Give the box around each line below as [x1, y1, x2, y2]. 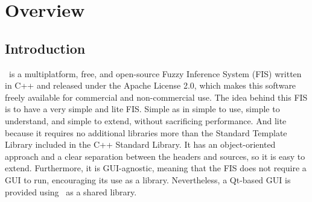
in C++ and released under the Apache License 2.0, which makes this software [5, 79, 296, 92]
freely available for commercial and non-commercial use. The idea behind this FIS [5, 90, 308, 103]
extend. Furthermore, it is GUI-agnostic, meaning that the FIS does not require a [5, 162, 307, 174]
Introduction [5, 39, 86, 57]
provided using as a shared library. [5, 185, 137, 198]
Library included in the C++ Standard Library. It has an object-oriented [5, 138, 276, 151]
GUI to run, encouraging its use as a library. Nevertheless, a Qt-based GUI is [5, 173, 291, 186]
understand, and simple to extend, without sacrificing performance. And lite [5, 114, 287, 127]
